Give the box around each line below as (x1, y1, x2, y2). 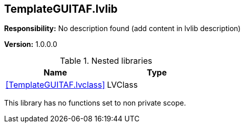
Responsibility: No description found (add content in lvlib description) (4, 24, 241, 33)
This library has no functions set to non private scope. (4, 98, 186, 108)
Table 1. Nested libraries (60, 56, 152, 66)
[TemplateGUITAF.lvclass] (6, 80, 105, 90)
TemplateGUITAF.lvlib (4, 3, 118, 15)
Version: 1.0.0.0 (4, 40, 57, 49)
